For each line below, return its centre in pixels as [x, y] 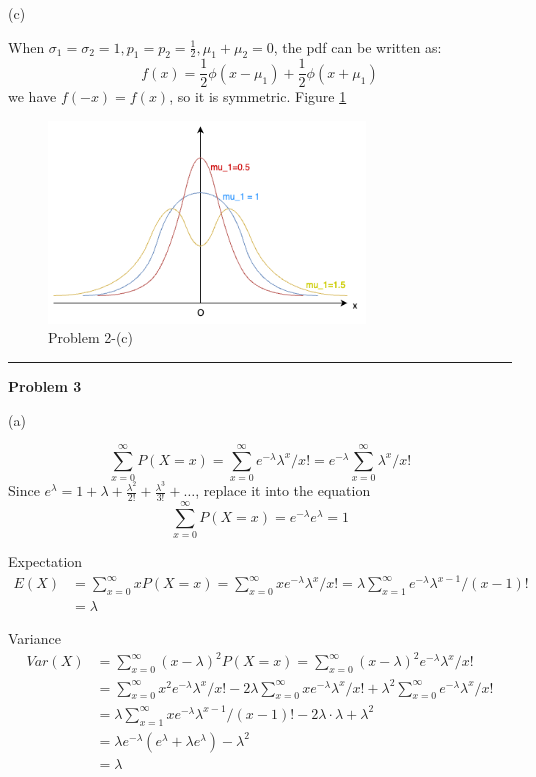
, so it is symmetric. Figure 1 [258, 96]
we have [32, 96]
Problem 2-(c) [91, 337]
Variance [34, 638]
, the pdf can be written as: [357, 46]
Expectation [45, 561]
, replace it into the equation [283, 490]
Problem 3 [45, 385]
